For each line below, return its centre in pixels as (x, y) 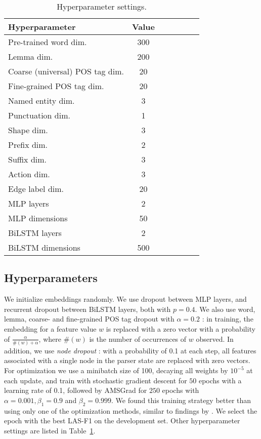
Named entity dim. (41, 101)
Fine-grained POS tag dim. (56, 86)
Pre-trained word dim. (48, 42)
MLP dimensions (38, 218)
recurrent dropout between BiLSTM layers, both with (88, 309)
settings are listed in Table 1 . (50, 430)
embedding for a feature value (50, 328)
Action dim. (29, 174)
